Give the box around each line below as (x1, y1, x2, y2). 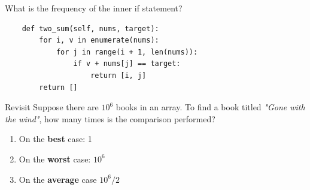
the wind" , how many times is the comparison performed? (5, 112, 215, 125)
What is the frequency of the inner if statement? (5, 2, 183, 14)
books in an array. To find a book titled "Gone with (116, 101, 305, 113)
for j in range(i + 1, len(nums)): (56, 47, 198, 56)
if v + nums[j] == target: (73, 59, 181, 68)
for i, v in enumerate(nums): (39, 36, 159, 45)
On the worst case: (19, 152, 91, 165)
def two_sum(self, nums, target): (22, 24, 159, 33)
